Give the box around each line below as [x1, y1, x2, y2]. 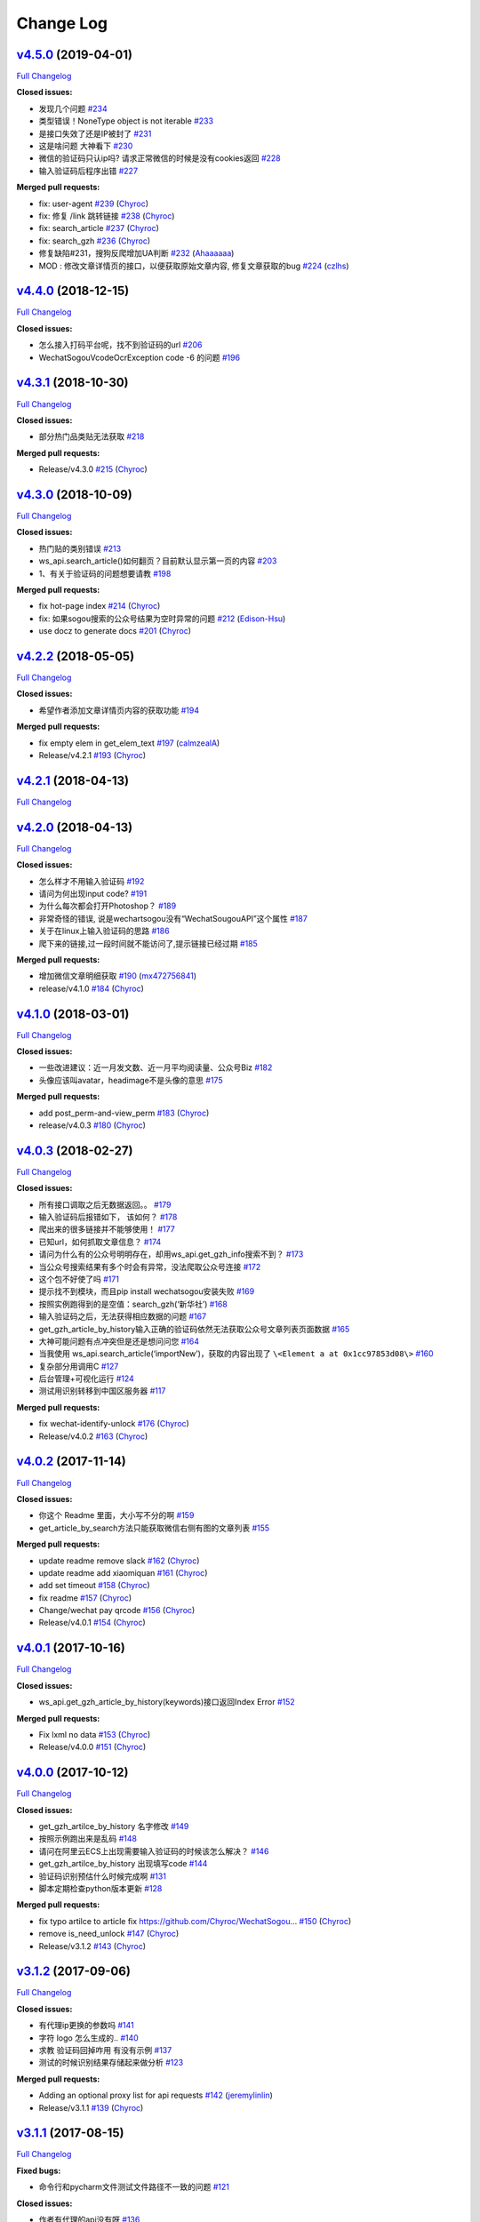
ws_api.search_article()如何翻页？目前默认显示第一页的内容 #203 [38, 555, 277, 566]
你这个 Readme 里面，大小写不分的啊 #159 [38, 1510, 195, 1521]
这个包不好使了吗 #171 [38, 1274, 120, 1284]
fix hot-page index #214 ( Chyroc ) [38, 601, 161, 611]
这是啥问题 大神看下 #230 [38, 140, 133, 151]
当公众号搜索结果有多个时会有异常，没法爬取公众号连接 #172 [38, 1261, 261, 1272]
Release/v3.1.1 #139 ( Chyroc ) [38, 2102, 144, 2113]
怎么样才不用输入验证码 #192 [38, 875, 145, 886]
